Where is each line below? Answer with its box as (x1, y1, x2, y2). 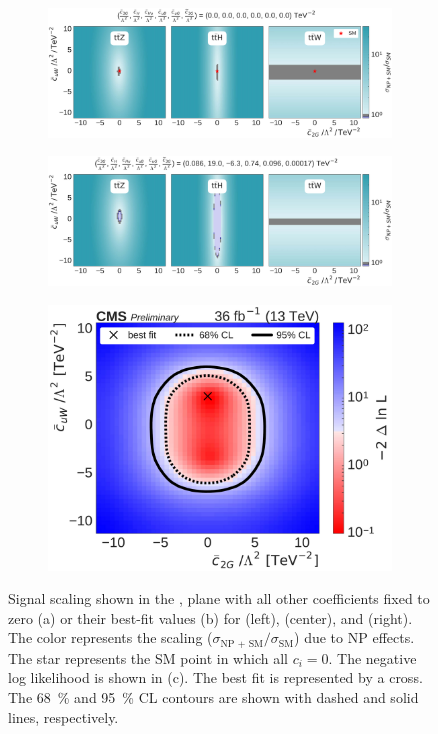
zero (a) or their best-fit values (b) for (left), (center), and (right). (8, 607, 413, 628)
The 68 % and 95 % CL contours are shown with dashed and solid (8, 687, 419, 708)
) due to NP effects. (294, 627, 415, 648)
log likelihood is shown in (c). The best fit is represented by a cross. (8, 667, 423, 688)
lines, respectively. (8, 706, 119, 727)
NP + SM (220, 638, 264, 649)
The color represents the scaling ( (8, 627, 213, 648)
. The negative (328, 647, 417, 668)
